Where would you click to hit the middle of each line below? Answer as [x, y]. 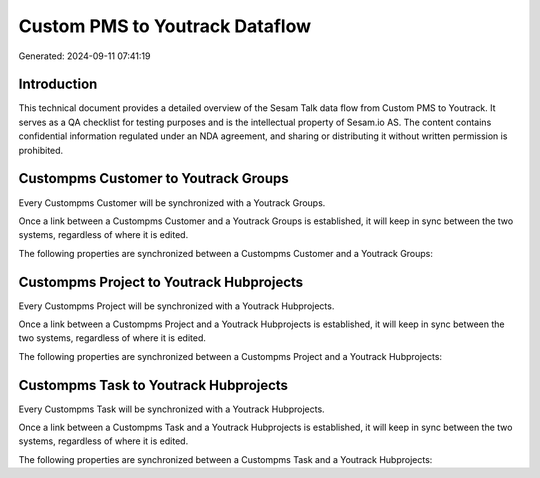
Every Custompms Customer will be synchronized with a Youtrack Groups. [172, 202]
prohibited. [41, 150]
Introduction [58, 84]
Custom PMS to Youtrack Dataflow [165, 26]
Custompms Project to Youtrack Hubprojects [161, 281]
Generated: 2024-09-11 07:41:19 [84, 56]
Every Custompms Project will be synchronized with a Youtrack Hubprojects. [176, 306]
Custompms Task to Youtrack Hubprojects [153, 385]
